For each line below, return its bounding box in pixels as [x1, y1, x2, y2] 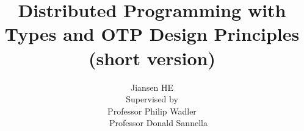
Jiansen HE [130, 80, 174, 93]
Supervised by [126, 93, 178, 105]
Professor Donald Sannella [109, 116, 208, 129]
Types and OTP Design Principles [4, 21, 300, 46]
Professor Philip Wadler [107, 104, 197, 117]
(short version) [88, 45, 215, 70]
